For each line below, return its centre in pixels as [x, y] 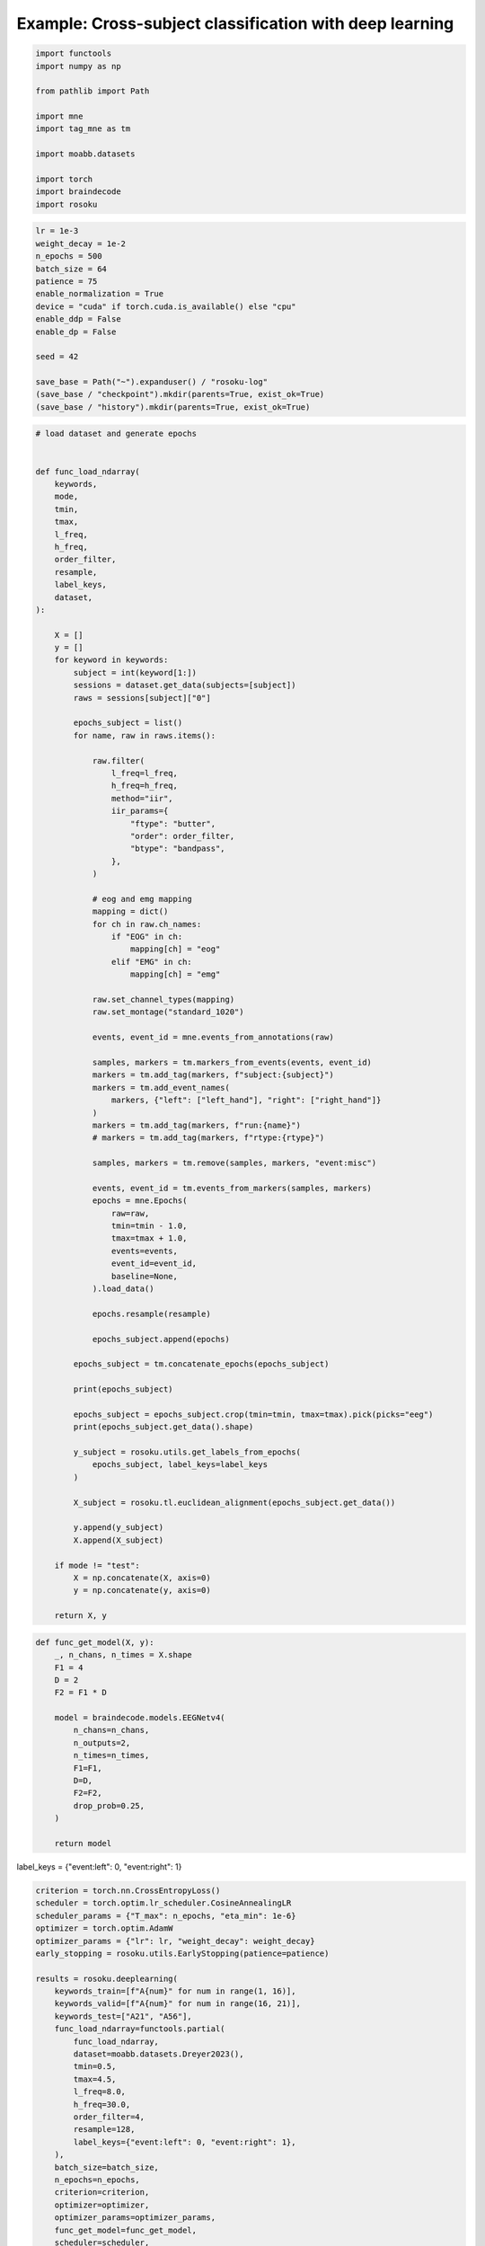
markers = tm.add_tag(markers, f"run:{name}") [196, 1125]
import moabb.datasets [85, 154]
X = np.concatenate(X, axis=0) [142, 1578]
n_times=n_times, [111, 1755]
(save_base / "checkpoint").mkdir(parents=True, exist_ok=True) [180, 394]
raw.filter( [119, 760]
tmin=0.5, [95, 2067]
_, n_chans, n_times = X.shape [123, 1655]
